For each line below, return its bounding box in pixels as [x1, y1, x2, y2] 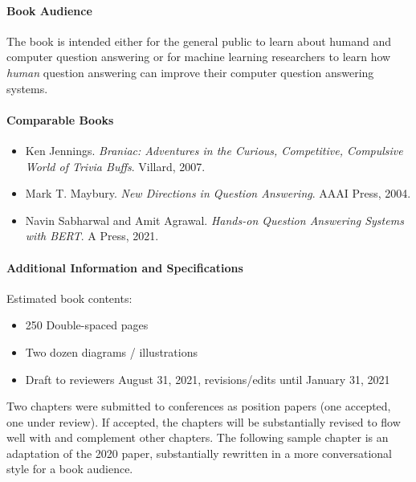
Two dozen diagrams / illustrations [25, 343, 198, 360]
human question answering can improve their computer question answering [6, 63, 374, 80]
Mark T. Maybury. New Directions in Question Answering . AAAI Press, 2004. [25, 185, 411, 202]
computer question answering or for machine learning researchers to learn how [6, 48, 391, 65]
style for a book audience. [6, 460, 133, 477]
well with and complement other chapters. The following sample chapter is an [6, 429, 389, 446]
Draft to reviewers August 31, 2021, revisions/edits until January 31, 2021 [25, 370, 390, 387]
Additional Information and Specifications [6, 259, 243, 276]
